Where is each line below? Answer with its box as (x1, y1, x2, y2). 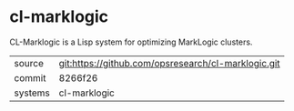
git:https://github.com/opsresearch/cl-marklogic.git (58, 56, 280, 69)
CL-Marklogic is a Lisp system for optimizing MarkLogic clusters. (9, 36, 253, 47)
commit (14, 71, 46, 84)
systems (14, 86, 50, 99)
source (14, 56, 44, 69)
